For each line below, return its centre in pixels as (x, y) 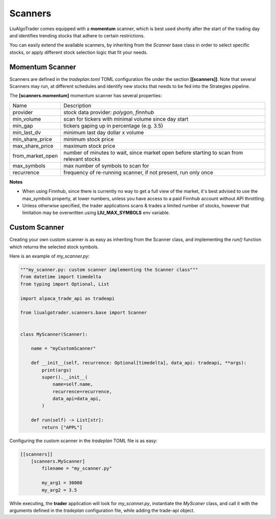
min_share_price (32, 139)
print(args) (56, 370)
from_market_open (35, 156)
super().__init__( (65, 377)
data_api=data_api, (77, 399)
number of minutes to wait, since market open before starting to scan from (153, 153)
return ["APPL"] (62, 427)
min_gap (23, 125)
